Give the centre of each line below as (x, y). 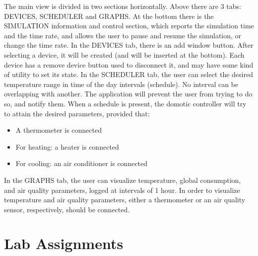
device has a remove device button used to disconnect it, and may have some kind (129, 64)
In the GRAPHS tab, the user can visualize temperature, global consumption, (123, 180)
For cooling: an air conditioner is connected (82, 163)
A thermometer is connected (59, 130)
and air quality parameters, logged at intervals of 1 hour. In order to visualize (122, 190)
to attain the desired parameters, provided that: (77, 113)
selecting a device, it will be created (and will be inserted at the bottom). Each (124, 54)
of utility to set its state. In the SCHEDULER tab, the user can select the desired (129, 74)
